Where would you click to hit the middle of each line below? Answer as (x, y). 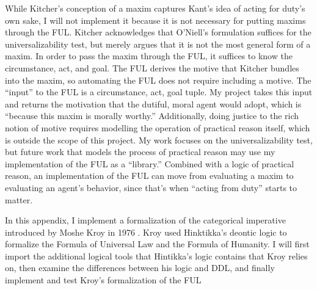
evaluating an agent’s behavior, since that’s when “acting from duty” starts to (151, 187)
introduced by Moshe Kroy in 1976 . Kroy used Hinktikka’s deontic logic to (146, 232)
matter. (19, 199)
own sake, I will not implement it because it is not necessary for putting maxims (155, 20)
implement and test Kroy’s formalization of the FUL (103, 280)
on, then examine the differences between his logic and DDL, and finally (140, 268)
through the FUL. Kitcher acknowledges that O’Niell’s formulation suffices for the (158, 32)
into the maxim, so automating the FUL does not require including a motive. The (158, 80)
